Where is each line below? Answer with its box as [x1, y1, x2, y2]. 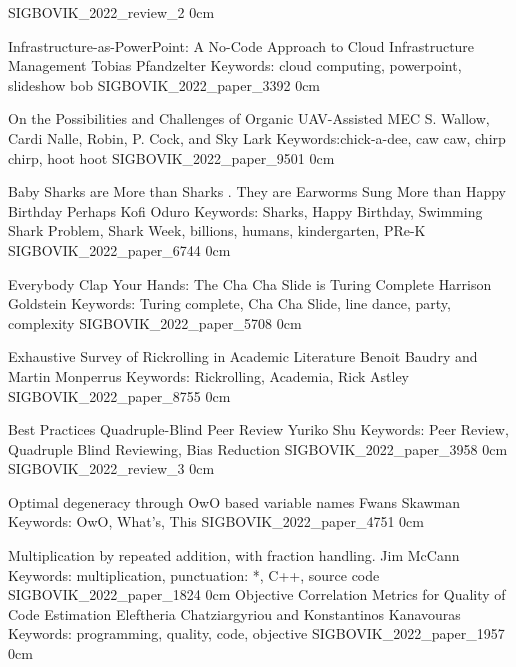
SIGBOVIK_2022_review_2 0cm [8, 2, 215, 22]
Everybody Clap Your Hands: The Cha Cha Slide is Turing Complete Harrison [8, 273, 492, 294]
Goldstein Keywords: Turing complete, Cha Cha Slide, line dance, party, [8, 293, 451, 314]
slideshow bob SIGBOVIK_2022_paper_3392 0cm [8, 74, 321, 95]
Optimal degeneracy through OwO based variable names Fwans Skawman [8, 491, 461, 512]
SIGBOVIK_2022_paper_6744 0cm [8, 239, 231, 260]
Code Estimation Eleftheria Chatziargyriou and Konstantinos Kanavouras [8, 603, 461, 624]
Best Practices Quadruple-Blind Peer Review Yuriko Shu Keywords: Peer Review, [8, 419, 509, 440]
